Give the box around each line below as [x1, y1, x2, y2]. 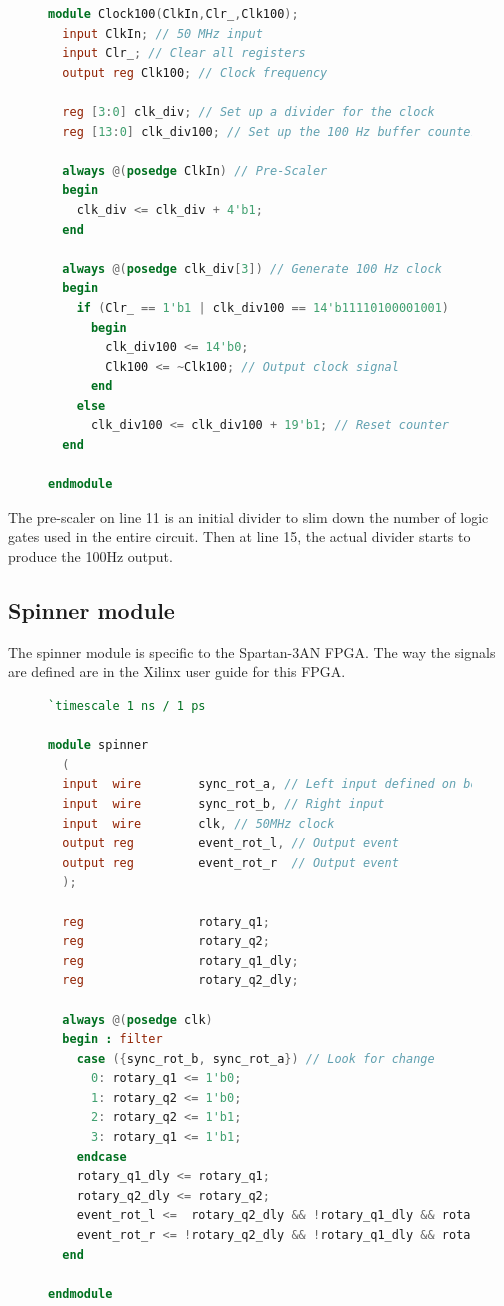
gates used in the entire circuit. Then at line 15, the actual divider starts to [8, 526, 471, 547]
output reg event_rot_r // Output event [62, 855, 399, 870]
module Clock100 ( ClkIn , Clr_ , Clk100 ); [48, 7, 299, 21]
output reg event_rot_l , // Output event [62, 836, 399, 851]
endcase [76, 1149, 127, 1164]
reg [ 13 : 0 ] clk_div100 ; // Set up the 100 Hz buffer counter [62, 124, 478, 139]
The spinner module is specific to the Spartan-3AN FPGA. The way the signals [8, 641, 496, 662]
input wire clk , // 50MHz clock [62, 816, 335, 831]
